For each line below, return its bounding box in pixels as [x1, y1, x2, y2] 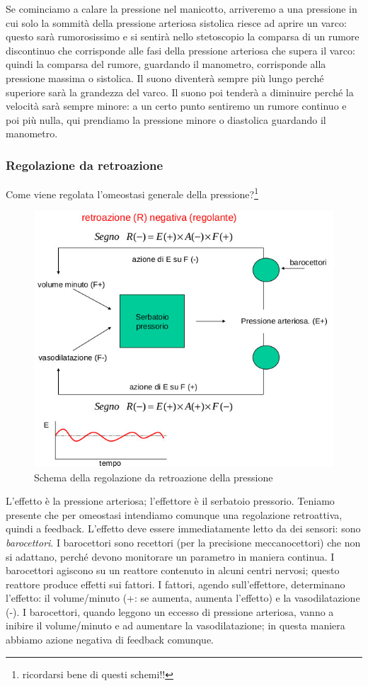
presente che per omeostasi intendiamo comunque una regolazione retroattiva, [6, 507, 343, 522]
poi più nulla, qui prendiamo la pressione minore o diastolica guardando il [6, 112, 326, 127]
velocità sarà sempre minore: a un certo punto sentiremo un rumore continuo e [6, 98, 347, 113]
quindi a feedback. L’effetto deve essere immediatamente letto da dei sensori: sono [6, 521, 361, 536]
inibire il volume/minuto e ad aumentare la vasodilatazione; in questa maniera [6, 618, 345, 633]
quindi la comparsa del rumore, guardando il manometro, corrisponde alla [6, 57, 326, 72]
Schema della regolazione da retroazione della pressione [34, 469, 273, 484]
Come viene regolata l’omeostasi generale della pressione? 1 [6, 185, 258, 201]
